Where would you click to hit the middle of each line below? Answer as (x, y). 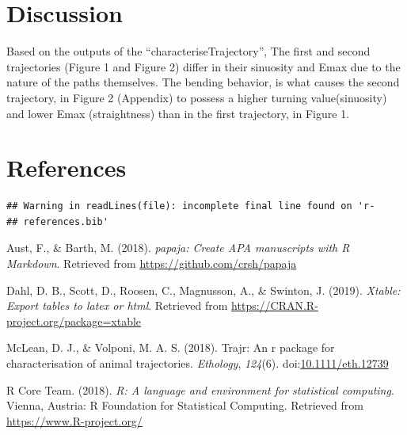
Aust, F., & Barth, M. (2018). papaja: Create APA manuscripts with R (178, 248)
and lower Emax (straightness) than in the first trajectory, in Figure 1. (178, 113)
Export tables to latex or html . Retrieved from (117, 305)
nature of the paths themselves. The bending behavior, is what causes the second (203, 82)
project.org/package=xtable (74, 321)
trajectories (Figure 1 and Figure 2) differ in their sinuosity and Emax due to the (203, 66)
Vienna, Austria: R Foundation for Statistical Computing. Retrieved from (185, 405)
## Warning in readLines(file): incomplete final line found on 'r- (191, 206)
